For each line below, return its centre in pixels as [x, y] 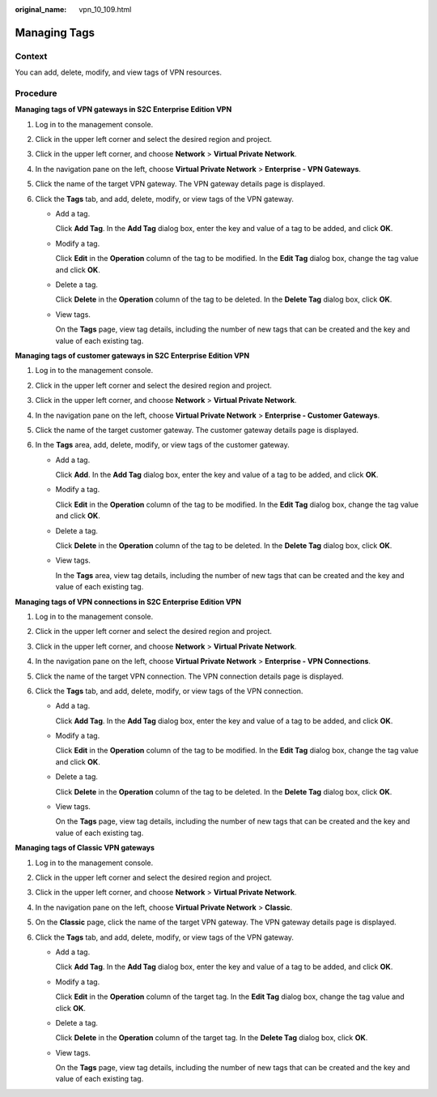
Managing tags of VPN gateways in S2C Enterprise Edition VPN [123, 109]
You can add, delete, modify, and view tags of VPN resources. [119, 72]
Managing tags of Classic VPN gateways [85, 848]
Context [31, 56]
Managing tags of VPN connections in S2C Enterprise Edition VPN [128, 602]
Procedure [36, 93]
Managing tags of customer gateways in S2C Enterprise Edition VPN [132, 355]
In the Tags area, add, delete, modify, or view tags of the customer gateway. [163, 445]
